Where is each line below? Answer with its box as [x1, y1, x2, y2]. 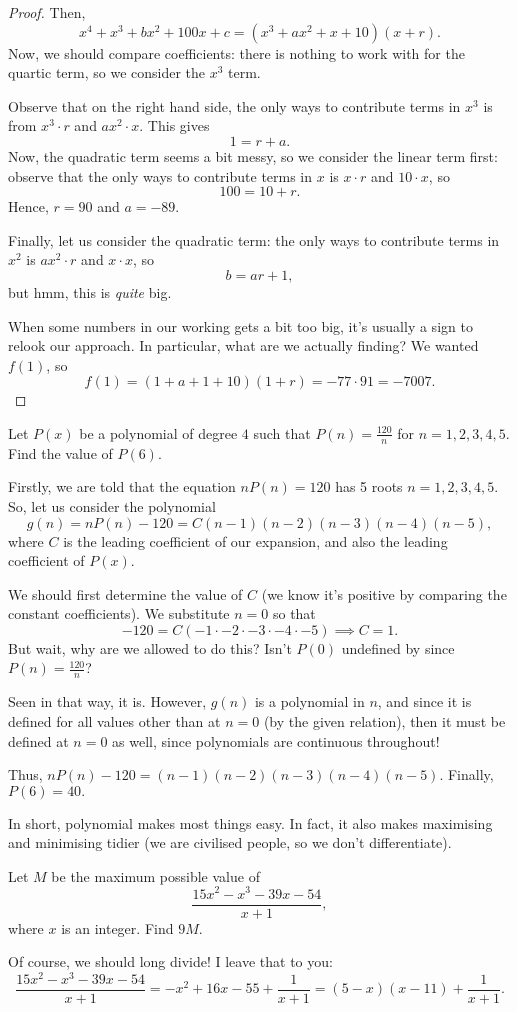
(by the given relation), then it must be [263, 710, 506, 731]
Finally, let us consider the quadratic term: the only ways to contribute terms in [8, 229, 500, 250]
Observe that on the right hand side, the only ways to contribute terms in [8, 95, 461, 116]
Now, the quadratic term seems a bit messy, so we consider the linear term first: [8, 145, 498, 166]
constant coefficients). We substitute [8, 603, 230, 624]
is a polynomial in [254, 691, 365, 712]
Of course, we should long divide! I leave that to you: [8, 951, 333, 972]
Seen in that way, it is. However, [8, 691, 207, 712]
